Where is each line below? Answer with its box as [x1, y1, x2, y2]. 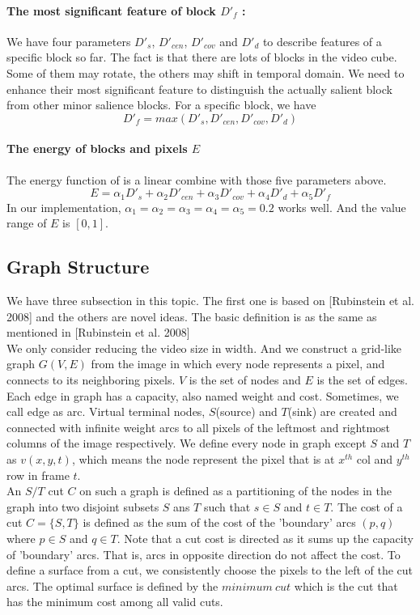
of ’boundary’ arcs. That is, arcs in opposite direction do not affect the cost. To [6, 545, 401, 562]
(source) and [215, 403, 278, 420]
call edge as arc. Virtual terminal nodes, [6, 403, 206, 420]
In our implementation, [6, 198, 121, 215]
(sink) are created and [287, 403, 397, 420]
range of [6, 214, 47, 231]
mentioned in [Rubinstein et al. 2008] [6, 324, 190, 341]
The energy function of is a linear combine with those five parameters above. [6, 171, 387, 188]
